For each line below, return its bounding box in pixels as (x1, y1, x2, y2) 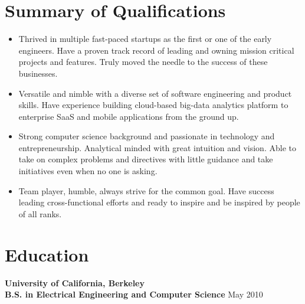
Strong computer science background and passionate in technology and (18, 130, 275, 142)
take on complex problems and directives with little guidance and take (18, 153, 273, 165)
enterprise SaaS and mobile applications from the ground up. (18, 110, 239, 122)
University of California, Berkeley (5, 276, 145, 289)
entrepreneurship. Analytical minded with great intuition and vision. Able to (18, 141, 296, 153)
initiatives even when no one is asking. (18, 165, 158, 177)
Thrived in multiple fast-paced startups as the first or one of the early (18, 32, 272, 45)
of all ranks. (18, 207, 62, 220)
